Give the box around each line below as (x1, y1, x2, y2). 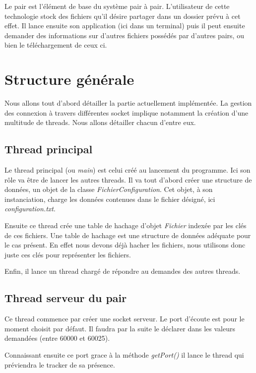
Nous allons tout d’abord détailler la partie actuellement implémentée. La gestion (4, 98, 252, 108)
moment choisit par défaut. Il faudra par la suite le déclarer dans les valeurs (4, 323, 235, 333)
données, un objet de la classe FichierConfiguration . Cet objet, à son (4, 184, 213, 194)
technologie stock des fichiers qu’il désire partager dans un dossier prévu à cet (4, 10, 241, 21)
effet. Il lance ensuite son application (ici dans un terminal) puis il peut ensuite (4, 20, 245, 31)
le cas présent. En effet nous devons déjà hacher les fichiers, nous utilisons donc (4, 240, 246, 250)
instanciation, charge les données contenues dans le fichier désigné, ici (4, 193, 215, 204)
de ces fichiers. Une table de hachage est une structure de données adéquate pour (4, 230, 251, 240)
